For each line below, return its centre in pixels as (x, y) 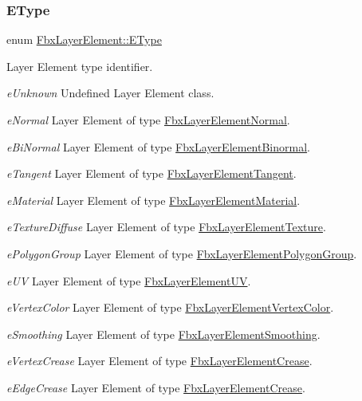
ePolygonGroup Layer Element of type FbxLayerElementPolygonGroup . (182, 253)
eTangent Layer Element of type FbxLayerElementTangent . (151, 173)
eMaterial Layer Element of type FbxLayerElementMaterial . (153, 200)
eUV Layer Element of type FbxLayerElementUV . (129, 280)
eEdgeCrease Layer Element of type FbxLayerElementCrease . (156, 387)
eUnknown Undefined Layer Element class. (110, 93)
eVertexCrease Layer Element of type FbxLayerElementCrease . (159, 361)
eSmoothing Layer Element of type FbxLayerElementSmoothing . (163, 334)
